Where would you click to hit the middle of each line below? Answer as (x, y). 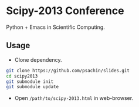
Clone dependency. (38, 59)
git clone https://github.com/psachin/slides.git (68, 71)
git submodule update (33, 87)
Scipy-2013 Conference (65, 11)
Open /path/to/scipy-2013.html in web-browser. (74, 98)
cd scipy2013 (22, 76)
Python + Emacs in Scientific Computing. (56, 27)
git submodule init (30, 81)
